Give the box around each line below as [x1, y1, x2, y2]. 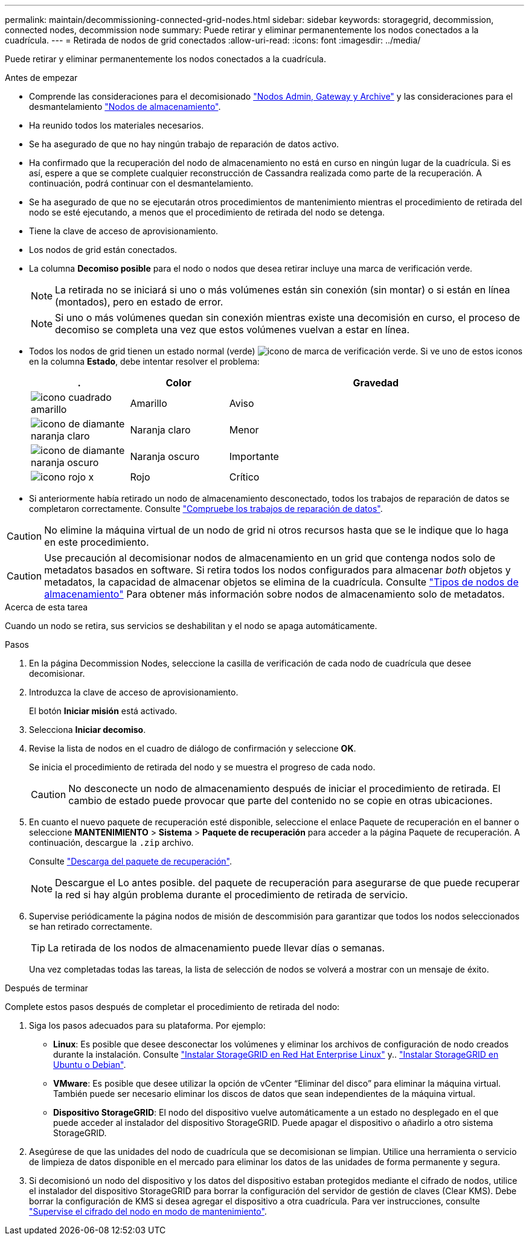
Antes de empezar [5, 72, 78, 83]
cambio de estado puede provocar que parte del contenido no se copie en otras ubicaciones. [68, 794, 493, 807]
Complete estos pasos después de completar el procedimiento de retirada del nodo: [5, 1002, 340, 1012]
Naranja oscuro [130, 450, 200, 462]
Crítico [229, 471, 260, 483]
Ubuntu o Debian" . [53, 1059, 126, 1070]
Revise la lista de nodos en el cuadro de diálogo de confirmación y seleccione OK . [29, 743, 356, 753]
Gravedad [353, 377, 399, 389]
